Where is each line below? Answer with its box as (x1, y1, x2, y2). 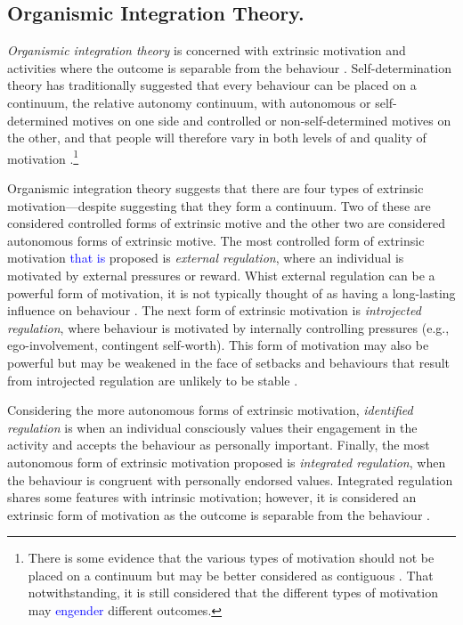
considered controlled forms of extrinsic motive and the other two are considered (7, 214, 446, 232)
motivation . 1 (7, 146, 79, 167)
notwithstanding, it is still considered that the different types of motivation (28, 583, 438, 602)
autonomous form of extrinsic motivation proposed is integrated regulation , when (7, 452, 446, 471)
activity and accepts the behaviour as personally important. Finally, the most (7, 435, 430, 454)
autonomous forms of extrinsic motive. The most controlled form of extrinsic (7, 231, 425, 249)
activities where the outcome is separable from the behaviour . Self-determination (7, 58, 451, 77)
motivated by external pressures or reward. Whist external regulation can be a (7, 265, 435, 284)
